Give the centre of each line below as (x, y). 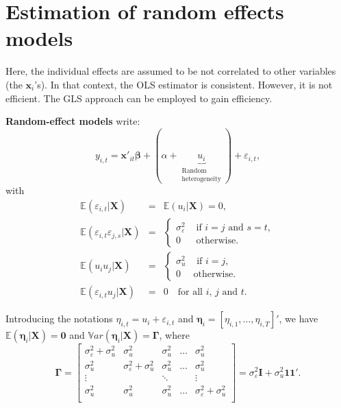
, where (174, 335)
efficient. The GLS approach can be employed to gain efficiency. (139, 98)
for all (190, 292)
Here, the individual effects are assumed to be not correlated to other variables (171, 71)
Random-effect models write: (73, 121)
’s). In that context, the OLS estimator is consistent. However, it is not (184, 84)
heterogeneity (201, 179)
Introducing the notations (59, 319)
